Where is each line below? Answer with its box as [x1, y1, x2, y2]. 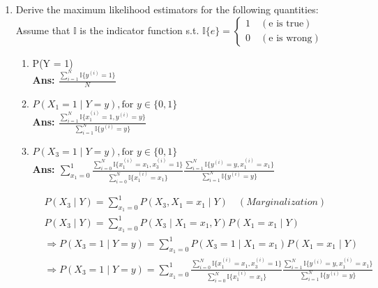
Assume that [15, 22, 70, 37]
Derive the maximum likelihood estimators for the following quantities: [15, 2, 319, 16]
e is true [269, 19, 304, 29]
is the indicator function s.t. [80, 22, 199, 37]
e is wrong [269, 33, 312, 44]
